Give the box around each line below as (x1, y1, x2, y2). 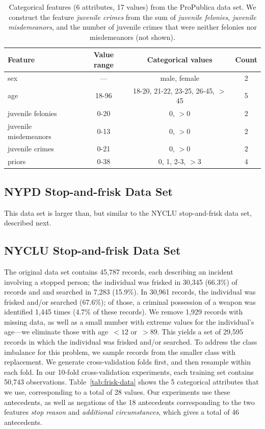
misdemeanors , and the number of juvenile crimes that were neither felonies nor (8, 21, 257, 32)
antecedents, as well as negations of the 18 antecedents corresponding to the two (4, 396, 255, 407)
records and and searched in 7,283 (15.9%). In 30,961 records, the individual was (4, 286, 256, 297)
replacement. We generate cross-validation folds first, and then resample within (4, 356, 251, 367)
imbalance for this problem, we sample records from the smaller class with (4, 346, 236, 357)
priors (8, 156, 26, 167)
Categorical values (147, 54, 213, 65)
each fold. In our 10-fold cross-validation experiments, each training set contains (4, 366, 254, 377)
